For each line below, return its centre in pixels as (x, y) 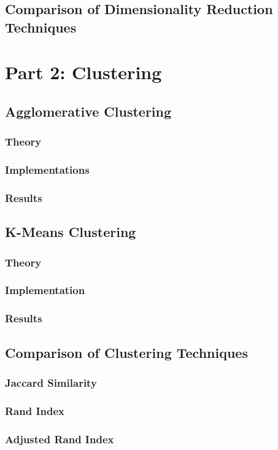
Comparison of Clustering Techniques (126, 352)
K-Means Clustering (71, 232)
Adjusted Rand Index (60, 439)
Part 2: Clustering (83, 72)
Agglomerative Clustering (88, 111)
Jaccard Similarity (51, 382)
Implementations (47, 170)
